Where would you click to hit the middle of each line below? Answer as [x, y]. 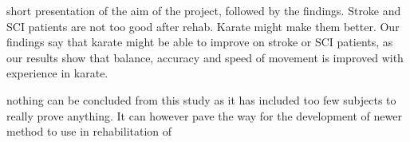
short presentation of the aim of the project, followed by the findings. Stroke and [204, 10]
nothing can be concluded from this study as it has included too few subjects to [201, 99]
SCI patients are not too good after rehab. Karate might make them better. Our [203, 26]
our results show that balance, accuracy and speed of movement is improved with [205, 57]
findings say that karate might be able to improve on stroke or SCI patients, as [200, 42]
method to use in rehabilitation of [89, 131]
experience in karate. [57, 73]
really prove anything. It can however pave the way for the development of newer [204, 115]
